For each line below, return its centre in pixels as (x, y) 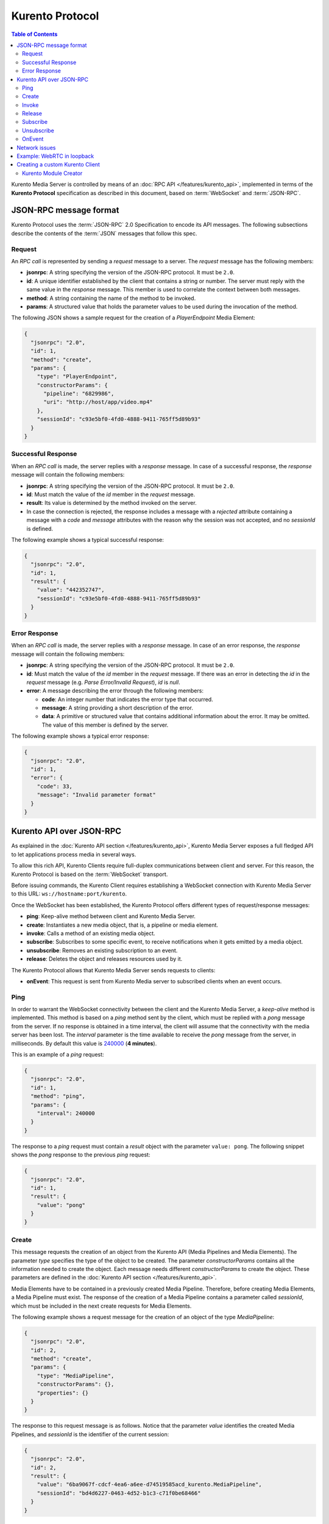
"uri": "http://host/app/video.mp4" (98, 402)
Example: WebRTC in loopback (55, 156)
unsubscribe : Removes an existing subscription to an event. (102, 950)
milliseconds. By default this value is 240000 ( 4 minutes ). (84, 1043)
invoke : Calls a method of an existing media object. (91, 933)
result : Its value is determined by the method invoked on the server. (112, 503)
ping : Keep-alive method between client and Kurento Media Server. (111, 916)
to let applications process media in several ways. (74, 854)
